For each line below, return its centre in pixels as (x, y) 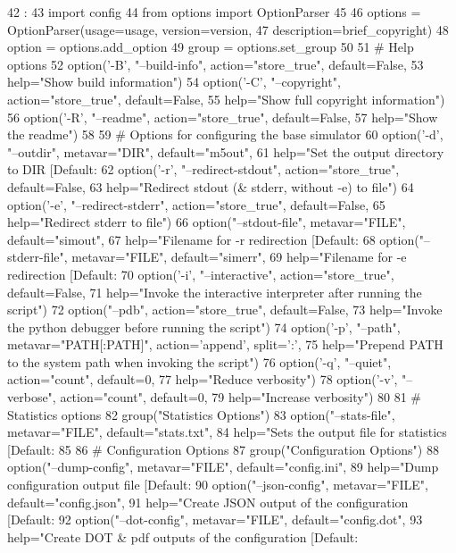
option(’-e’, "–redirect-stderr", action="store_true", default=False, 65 (196, 204)
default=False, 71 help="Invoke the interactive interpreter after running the (215, 292)
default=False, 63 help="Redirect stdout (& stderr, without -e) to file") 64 (211, 186)
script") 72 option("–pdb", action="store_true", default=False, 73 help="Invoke (225, 310)
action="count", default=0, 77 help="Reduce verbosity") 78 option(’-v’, (203, 379)
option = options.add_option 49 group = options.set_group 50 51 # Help (211, 47)
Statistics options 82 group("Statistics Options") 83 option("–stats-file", (201, 414)
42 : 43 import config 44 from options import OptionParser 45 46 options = (214, 12)
